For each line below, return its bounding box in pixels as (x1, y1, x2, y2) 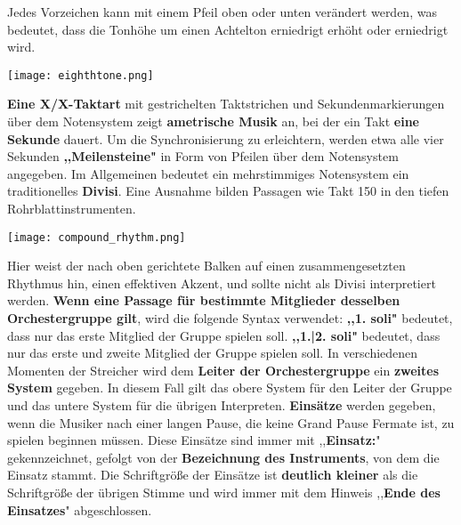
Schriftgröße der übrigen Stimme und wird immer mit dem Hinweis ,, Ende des (7, 482, 441, 501)
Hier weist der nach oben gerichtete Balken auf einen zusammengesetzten (7, 256, 406, 275)
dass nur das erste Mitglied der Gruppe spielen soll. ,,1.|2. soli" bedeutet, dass (7, 326, 441, 344)
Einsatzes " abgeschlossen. (7, 500, 152, 519)
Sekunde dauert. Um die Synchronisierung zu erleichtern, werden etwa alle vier (7, 129, 444, 148)
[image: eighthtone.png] (7, 69, 154, 82)
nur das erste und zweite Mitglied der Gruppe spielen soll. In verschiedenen (7, 343, 418, 362)
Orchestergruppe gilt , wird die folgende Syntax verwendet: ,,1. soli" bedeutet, (7, 309, 453, 327)
